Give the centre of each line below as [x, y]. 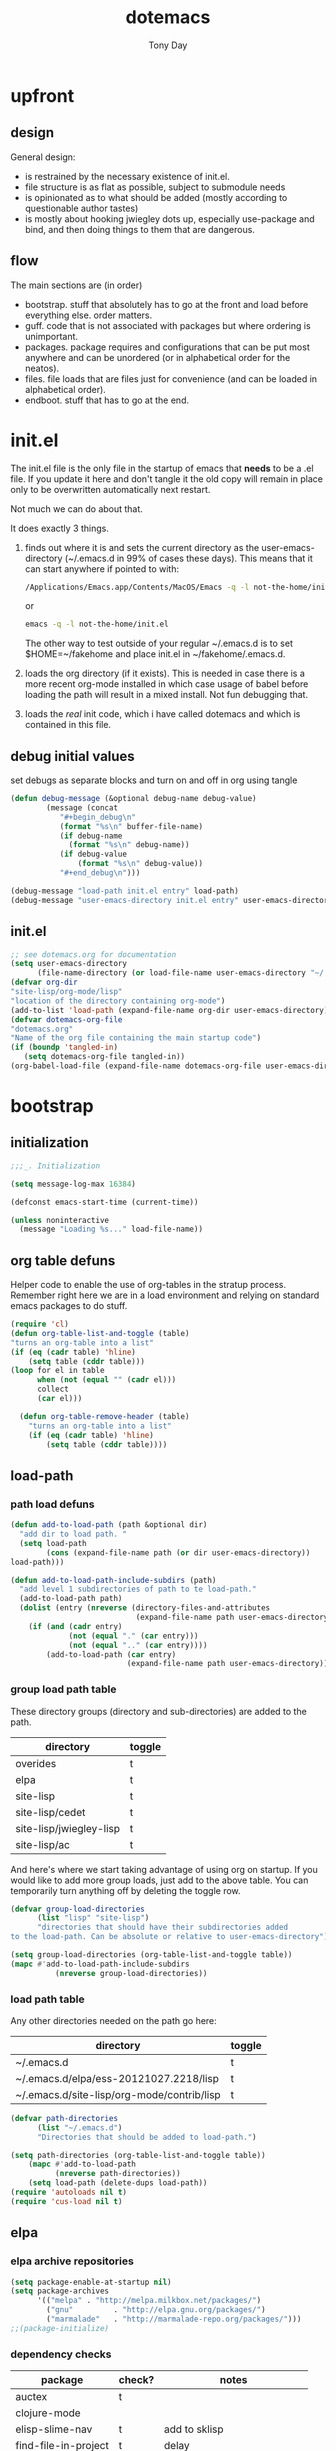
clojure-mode [48, 2413]
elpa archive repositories [72, 2261]
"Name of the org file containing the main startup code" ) [136, 1038]
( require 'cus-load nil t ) [66, 2201]
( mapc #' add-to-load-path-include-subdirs [100, 1964]
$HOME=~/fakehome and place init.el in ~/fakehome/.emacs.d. [155, 654]
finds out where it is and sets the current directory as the [142, 547]
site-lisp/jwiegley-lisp [68, 1828]
